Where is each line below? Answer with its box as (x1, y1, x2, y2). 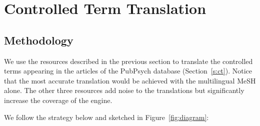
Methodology (4, 32, 73, 47)
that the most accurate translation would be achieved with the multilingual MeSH (4, 75, 256, 85)
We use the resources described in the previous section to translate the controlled (4, 55, 253, 66)
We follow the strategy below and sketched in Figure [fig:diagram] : (4, 111, 209, 122)
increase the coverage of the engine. (4, 94, 112, 105)
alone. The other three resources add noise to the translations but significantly (4, 85, 244, 95)
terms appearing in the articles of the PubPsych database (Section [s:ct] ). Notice (4, 65, 252, 76)
